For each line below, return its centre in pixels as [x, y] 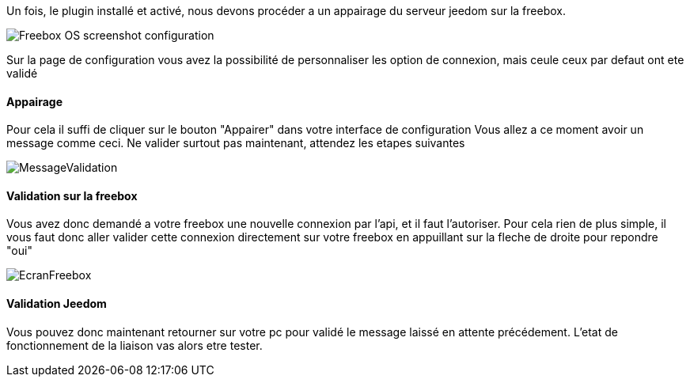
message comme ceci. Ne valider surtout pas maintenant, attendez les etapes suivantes [236, 143]
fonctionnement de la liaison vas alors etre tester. [135, 345]
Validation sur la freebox [72, 195]
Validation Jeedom [57, 304]
